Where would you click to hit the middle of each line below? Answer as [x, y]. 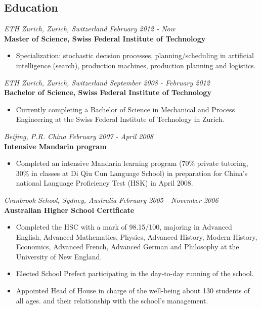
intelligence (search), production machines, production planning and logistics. [136, 65]
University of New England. [59, 256]
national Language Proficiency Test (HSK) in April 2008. [104, 183]
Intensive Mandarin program [55, 146]
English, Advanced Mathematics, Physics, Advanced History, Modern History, [137, 236]
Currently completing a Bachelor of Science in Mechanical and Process [125, 109]
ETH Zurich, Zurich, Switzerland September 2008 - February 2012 [107, 82]
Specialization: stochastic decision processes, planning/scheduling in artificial [135, 55]
